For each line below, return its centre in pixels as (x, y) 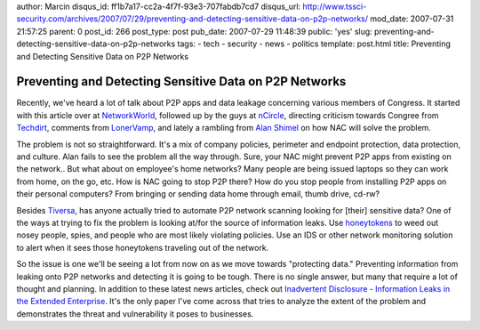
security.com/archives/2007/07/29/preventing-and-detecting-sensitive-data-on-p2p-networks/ (192, 19)
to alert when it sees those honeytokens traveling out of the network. (143, 247)
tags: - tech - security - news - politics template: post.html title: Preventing (314, 44)
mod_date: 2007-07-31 (412, 19)
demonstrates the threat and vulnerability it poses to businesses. (135, 314)
